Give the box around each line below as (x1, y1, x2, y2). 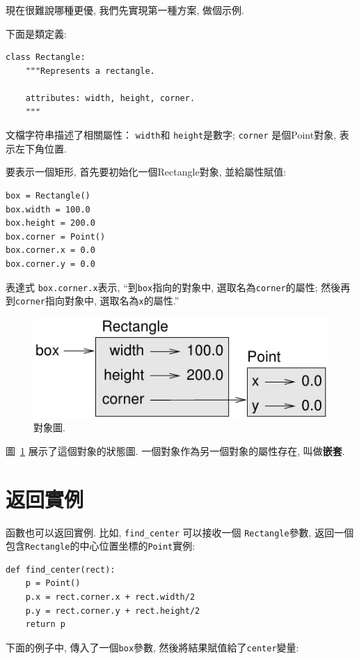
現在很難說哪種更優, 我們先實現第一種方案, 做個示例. (6, 3, 244, 17)
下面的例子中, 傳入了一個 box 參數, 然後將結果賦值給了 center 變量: (6, 639, 299, 654)
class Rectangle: (6, 52, 86, 63)
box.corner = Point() (6, 231, 106, 242)
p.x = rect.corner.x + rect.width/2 (25, 592, 196, 603)
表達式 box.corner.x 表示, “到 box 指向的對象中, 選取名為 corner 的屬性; (6, 279, 318, 294)
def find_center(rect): (6, 564, 115, 575)
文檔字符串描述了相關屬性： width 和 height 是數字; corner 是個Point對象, (6, 127, 337, 142)
